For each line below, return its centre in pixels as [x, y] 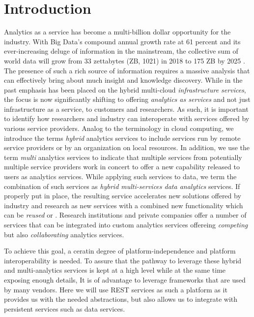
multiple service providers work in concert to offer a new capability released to [122, 167]
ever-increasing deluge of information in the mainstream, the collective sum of [121, 51]
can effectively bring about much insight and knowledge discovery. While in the [123, 80]
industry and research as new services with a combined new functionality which [124, 205]
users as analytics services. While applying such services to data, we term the [120, 176]
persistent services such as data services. [65, 308]
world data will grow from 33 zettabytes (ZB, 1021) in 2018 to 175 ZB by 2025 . [125, 60]
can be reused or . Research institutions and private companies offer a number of [125, 215]
